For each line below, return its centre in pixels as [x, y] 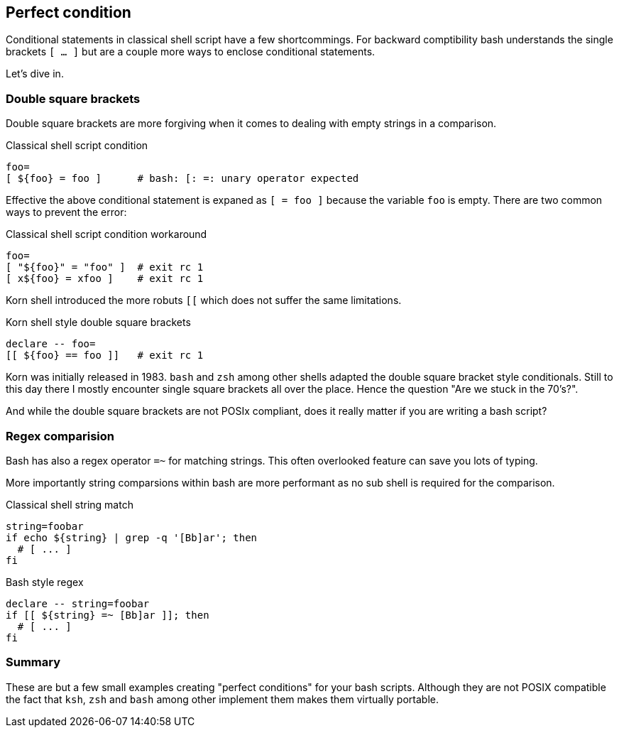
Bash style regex [45, 582]
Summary [33, 662]
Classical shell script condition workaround [106, 234]
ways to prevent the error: [66, 212]
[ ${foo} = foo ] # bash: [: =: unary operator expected [182, 179]
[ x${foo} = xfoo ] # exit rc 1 [105, 279]
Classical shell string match [70, 504]
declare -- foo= [51, 344]
